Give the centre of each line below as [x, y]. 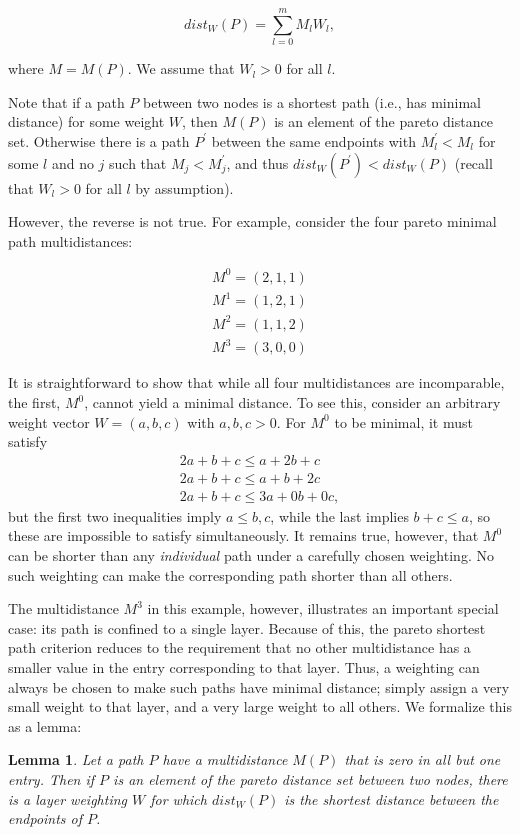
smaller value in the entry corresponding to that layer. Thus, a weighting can [244, 667]
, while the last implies [339, 515]
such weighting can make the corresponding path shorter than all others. [230, 574]
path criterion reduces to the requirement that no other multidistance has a [239, 647]
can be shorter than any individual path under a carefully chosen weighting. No [251, 555]
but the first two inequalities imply [115, 515]
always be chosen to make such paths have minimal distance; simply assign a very [259, 686]
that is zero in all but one [422, 759]
